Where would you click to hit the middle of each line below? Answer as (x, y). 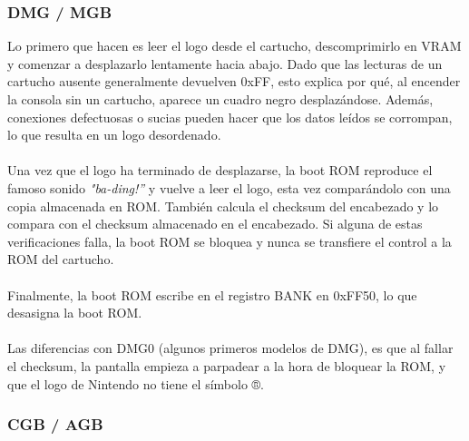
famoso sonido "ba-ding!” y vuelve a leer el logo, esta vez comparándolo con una (229, 187)
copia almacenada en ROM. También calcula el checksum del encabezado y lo (223, 206)
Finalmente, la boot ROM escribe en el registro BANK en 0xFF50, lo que (212, 294)
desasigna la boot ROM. (75, 313)
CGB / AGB (55, 424)
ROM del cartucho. (61, 259)
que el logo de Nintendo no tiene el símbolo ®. (136, 383)
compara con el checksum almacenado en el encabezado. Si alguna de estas (215, 224)
